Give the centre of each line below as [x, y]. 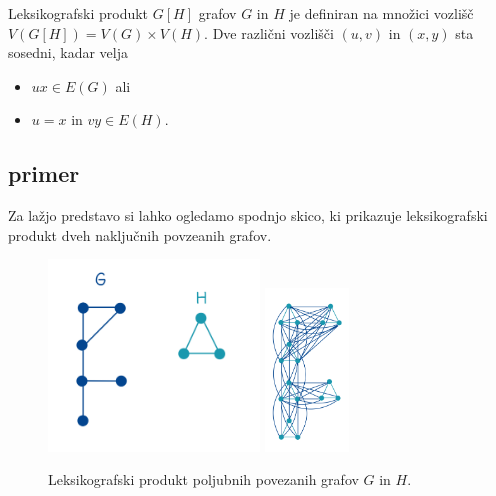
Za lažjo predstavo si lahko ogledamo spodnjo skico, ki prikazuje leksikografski [248, 215]
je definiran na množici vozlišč [381, 13]
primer [44, 173]
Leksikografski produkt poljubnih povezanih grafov [203, 479]
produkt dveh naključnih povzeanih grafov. [140, 234]
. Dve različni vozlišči [269, 32]
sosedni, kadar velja [68, 52]
